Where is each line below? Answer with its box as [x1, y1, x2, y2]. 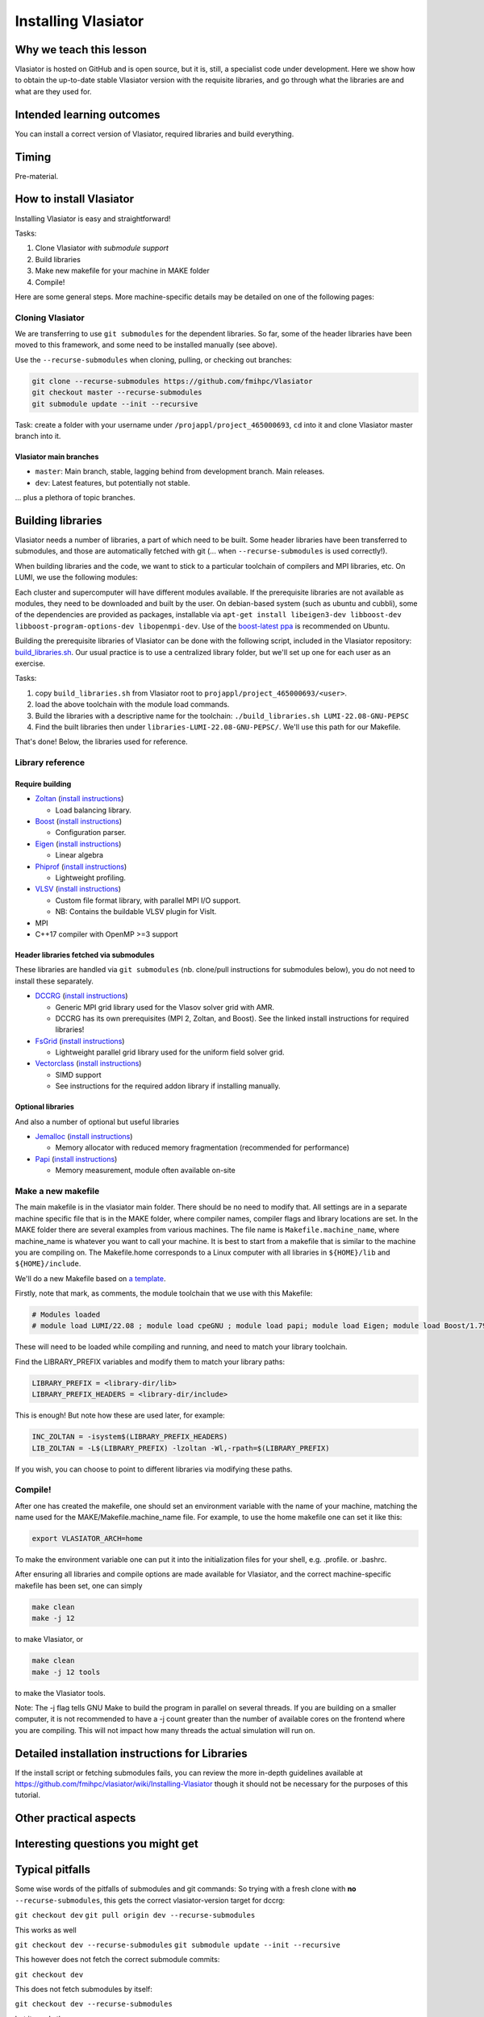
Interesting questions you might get [15, 1837, 199, 1851]
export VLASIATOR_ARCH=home [31, 1534, 143, 1543]
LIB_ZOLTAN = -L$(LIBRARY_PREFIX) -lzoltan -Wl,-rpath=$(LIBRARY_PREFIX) [31, 1443, 330, 1452]
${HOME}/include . [15, 1259, 81, 1268]
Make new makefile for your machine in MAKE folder [35, 266, 210, 276]
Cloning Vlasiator [15, 311, 85, 323]
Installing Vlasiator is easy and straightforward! [15, 214, 171, 223]
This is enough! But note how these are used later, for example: [15, 1410, 225, 1420]
